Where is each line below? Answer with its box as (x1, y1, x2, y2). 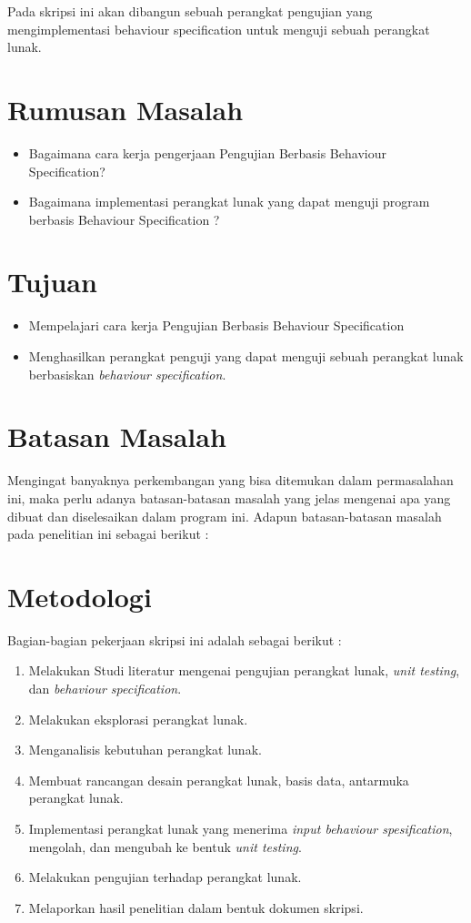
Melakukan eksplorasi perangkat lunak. (28, 709, 248, 728)
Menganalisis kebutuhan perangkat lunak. (28, 740, 262, 759)
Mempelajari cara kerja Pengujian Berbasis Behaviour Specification (28, 316, 405, 335)
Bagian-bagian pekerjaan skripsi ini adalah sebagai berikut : (7, 630, 342, 649)
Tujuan (7, 263, 97, 300)
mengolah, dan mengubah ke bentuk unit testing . (28, 837, 302, 856)
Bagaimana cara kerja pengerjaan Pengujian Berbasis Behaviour (28, 143, 386, 162)
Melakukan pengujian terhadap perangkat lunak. (28, 867, 302, 887)
